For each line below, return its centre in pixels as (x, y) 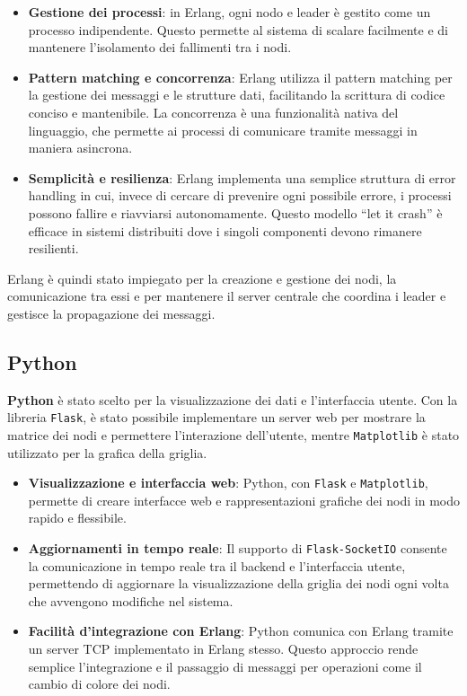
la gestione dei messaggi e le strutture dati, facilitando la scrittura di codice (237, 95)
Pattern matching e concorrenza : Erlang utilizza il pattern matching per (240, 77)
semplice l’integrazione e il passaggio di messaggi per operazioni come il (225, 666)
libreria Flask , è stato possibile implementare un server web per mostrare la (216, 417)
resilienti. (53, 248)
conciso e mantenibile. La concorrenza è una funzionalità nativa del (213, 112)
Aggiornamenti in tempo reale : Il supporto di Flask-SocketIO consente (238, 548)
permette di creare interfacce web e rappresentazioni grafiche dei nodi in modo (244, 500)
